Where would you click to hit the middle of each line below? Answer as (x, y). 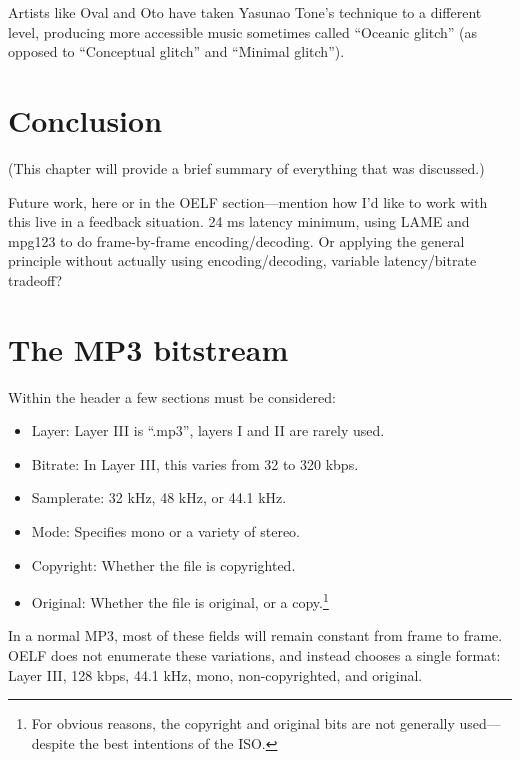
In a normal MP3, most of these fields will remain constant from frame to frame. (255, 635)
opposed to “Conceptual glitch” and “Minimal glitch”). (176, 51)
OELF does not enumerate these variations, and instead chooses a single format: (254, 655)
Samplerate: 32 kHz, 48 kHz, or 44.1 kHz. (159, 497)
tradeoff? (35, 279)
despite (53, 742)
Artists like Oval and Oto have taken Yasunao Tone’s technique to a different (245, 12)
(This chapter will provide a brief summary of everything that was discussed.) (246, 167)
